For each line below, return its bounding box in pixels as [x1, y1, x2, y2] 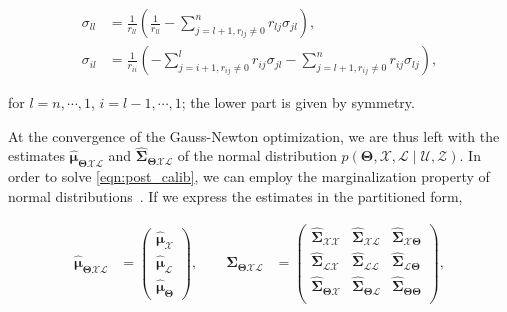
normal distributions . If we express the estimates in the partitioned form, [8, 185, 463, 206]
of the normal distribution [177, 145, 337, 166]
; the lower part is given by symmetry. [181, 92, 415, 113]
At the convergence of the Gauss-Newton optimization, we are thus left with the [8, 125, 500, 146]
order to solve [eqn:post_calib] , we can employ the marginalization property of [8, 166, 490, 187]
